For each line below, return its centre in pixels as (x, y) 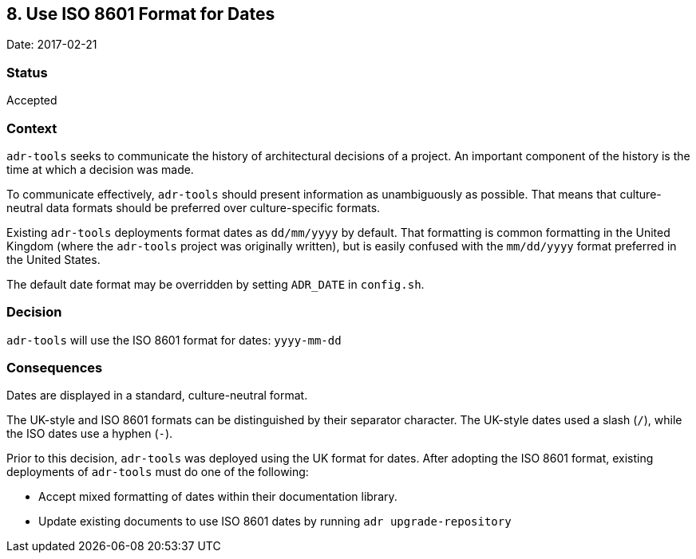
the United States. (53, 259)
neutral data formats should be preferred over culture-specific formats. (194, 207)
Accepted (32, 100)
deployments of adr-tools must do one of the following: (158, 472)
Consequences (55, 368)
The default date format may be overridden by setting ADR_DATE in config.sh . (216, 284)
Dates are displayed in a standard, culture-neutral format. (157, 396)
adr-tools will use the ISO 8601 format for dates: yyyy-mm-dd (174, 340)
